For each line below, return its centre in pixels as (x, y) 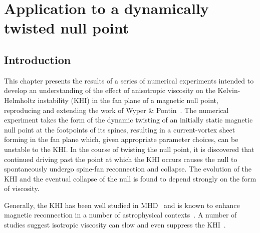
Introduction (38, 59)
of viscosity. (22, 188)
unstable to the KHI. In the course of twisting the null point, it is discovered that (129, 149)
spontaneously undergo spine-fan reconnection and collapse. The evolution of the (128, 169)
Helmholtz (20, 100)
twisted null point (67, 28)
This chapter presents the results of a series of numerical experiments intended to (129, 80)
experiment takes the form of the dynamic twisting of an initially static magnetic (128, 120)
